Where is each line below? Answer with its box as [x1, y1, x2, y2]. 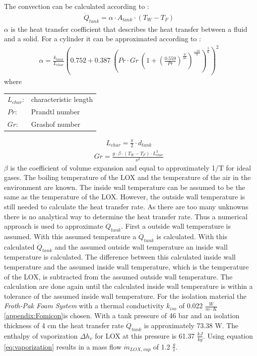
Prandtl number [31, 106, 80, 117]
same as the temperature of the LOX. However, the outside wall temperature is [4, 191, 245, 202]
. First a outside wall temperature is [121, 221, 231, 231]
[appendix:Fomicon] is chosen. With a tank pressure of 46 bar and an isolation [4, 310, 240, 321]
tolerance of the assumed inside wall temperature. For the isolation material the [4, 290, 247, 301]
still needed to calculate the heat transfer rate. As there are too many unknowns [4, 201, 249, 211]
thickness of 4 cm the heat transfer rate [4, 320, 124, 330]
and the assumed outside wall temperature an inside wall [55, 241, 228, 252]
